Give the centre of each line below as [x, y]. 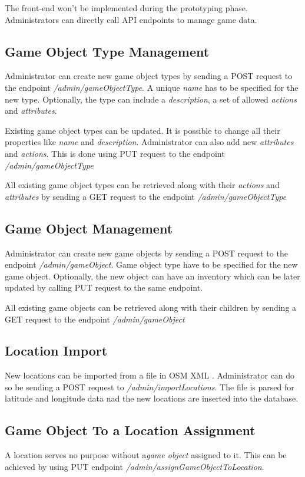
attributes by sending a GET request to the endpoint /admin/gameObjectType [146, 196]
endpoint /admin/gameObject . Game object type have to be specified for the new [151, 264]
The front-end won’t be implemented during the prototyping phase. [126, 8]
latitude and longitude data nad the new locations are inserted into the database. [152, 398]
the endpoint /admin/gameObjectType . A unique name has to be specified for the [152, 87]
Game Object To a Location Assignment [130, 430]
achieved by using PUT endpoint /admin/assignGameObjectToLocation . [135, 466]
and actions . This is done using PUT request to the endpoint [115, 153]
